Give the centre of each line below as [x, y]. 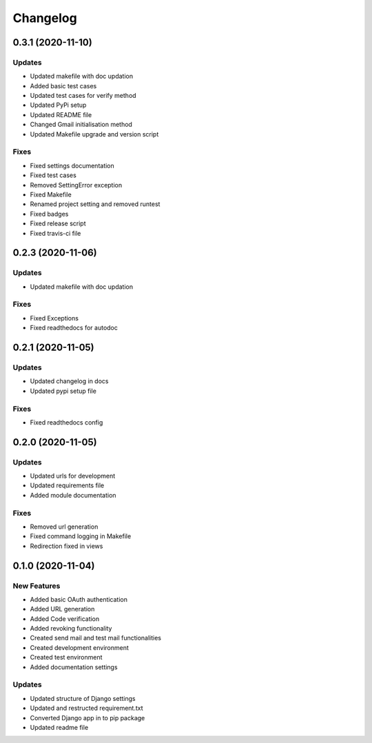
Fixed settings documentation [72, 165]
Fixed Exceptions [54, 318]
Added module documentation [73, 495]
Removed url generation [64, 527]
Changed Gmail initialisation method [81, 125]
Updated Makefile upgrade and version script [94, 134]
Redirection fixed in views [66, 546]
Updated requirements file [67, 485]
